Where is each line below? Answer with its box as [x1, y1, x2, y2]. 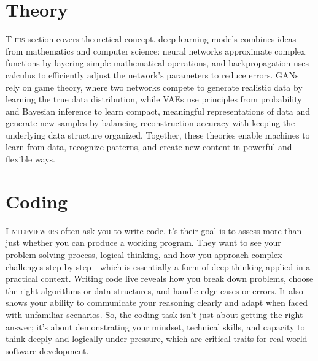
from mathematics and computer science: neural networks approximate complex [6, 44, 306, 57]
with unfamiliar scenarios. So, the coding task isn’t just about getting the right [6, 308, 303, 321]
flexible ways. [6, 153, 55, 165]
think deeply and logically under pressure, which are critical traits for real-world [6, 332, 308, 345]
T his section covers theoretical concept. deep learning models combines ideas [6, 32, 297, 45]
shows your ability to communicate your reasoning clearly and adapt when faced [6, 296, 308, 309]
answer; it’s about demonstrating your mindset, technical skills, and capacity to [6, 320, 305, 333]
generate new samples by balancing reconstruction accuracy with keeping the [6, 116, 295, 129]
